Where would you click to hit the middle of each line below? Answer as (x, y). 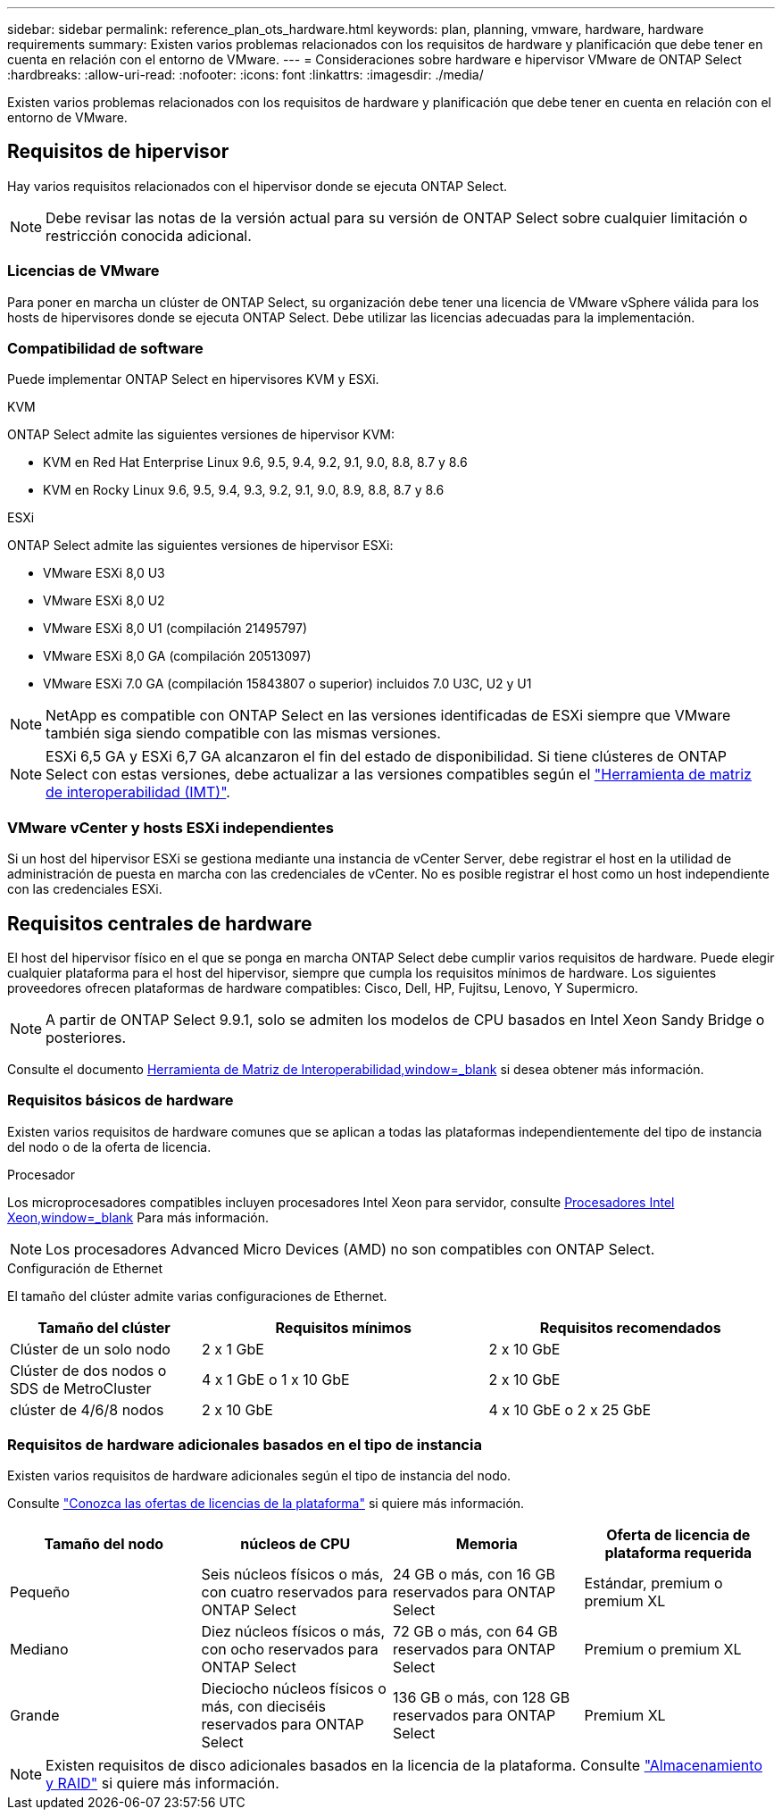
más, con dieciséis (263, 1707)
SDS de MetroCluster (81, 1388)
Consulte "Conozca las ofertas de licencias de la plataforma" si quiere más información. (266, 1504)
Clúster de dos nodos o (88, 1370)
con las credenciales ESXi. (85, 889)
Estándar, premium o (653, 1584)
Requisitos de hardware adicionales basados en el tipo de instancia (245, 1445)
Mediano (39, 1650)
